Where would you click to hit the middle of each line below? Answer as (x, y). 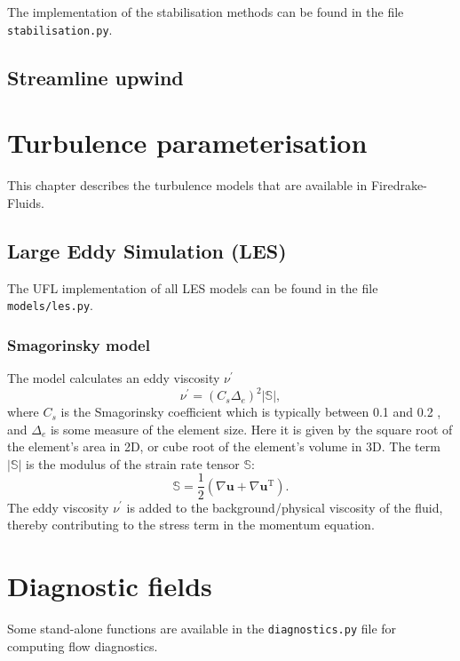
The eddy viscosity (58, 507)
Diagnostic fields (110, 585)
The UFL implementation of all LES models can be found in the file (193, 287)
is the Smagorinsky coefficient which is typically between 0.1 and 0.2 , (251, 412)
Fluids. (26, 202)
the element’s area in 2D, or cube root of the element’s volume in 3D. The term (224, 446)
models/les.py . (50, 305)
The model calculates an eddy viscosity (114, 378)
